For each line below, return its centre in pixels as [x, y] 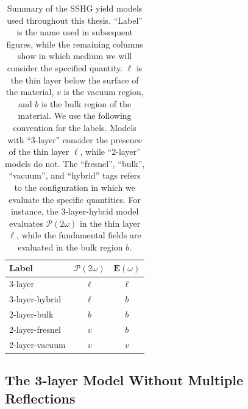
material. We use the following [75, 116]
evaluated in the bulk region [70, 247]
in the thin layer [110, 223]
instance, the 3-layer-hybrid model [75, 211]
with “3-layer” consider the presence [75, 139]
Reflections [40, 398]
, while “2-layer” [110, 151]
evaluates [26, 223]
